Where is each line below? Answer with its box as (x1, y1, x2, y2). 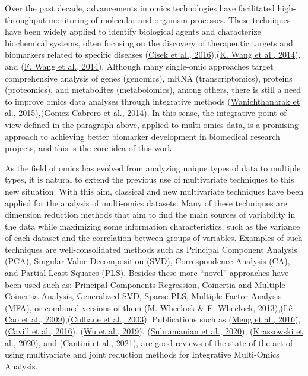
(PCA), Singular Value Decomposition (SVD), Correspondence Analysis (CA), (5, 255, 290, 267)
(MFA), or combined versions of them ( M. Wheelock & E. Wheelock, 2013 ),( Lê (5, 301, 293, 314)
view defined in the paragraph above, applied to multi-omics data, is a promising (5, 118, 299, 130)
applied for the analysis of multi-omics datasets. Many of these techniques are (5, 196, 287, 209)
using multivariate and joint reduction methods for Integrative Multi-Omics (5, 348, 280, 361)
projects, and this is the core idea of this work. (5, 142, 174, 154)
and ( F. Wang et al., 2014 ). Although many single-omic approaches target (5, 59, 274, 72)
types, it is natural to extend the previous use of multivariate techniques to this (5, 173, 294, 186)
